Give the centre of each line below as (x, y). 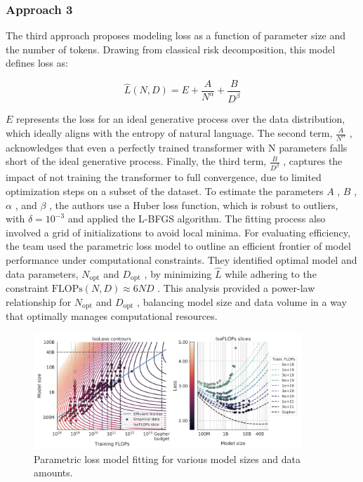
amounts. (53, 473)
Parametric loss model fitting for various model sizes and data (167, 458)
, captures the (313, 161)
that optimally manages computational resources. (112, 316)
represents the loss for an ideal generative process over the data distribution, (181, 119)
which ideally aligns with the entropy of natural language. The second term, (169, 133)
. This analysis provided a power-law (236, 288)
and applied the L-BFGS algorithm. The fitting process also (197, 219)
